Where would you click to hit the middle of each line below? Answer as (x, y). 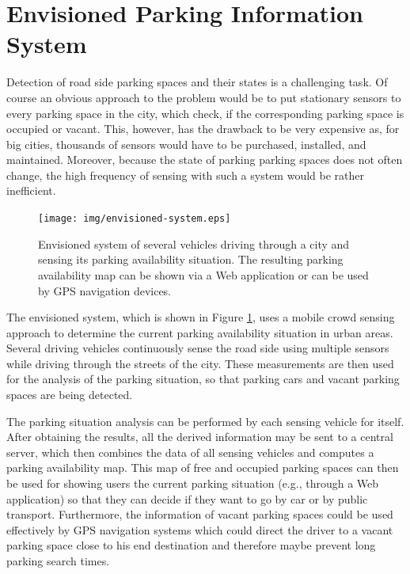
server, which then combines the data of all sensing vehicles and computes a (190, 452)
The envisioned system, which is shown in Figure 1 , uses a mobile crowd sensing (201, 317)
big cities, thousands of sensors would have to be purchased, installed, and (186, 144)
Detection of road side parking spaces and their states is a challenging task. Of (197, 82)
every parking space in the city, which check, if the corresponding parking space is (205, 113)
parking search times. (58, 561)
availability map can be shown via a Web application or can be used (203, 274)
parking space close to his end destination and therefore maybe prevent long (191, 545)
